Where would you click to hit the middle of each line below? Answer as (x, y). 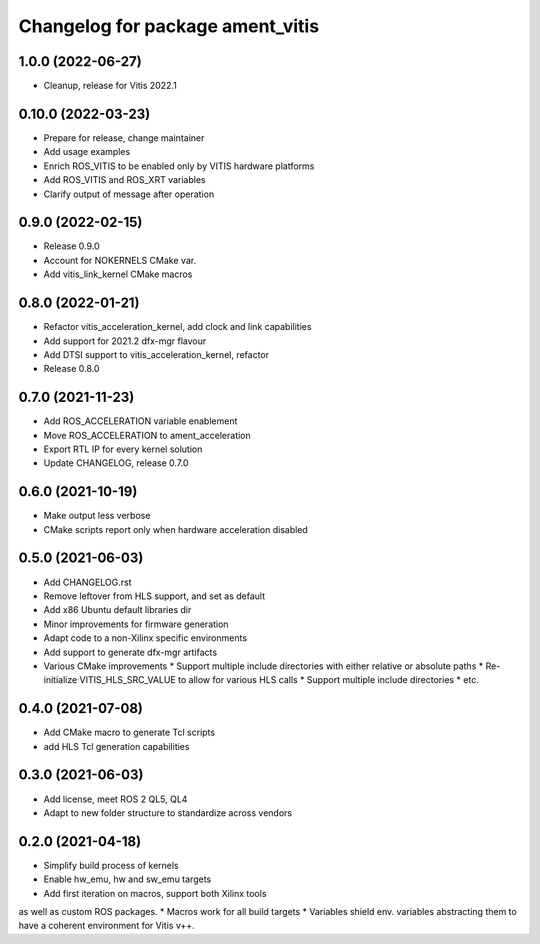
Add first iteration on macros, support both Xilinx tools (155, 893)
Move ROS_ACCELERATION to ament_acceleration (147, 435)
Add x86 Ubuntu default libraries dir (117, 610)
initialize (60, 680)
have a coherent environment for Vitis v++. (106, 926)
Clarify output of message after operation (129, 194)
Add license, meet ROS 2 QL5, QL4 (115, 799)
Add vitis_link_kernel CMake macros (118, 274)
